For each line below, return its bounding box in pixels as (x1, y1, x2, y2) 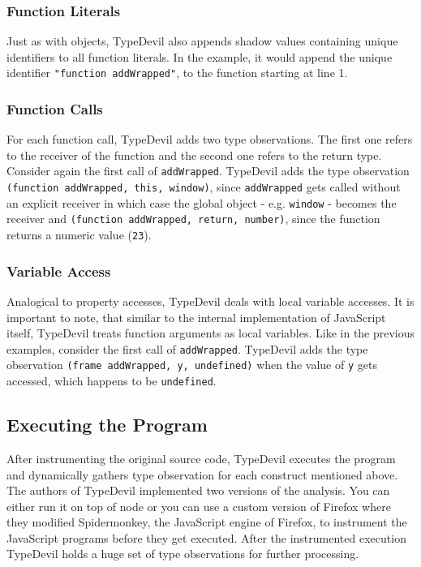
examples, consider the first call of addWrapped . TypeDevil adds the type (6, 340, 368, 357)
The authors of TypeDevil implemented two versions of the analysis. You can (6, 482, 390, 499)
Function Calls (6, 98, 103, 118)
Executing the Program (6, 412, 208, 437)
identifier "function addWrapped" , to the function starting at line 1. (6, 64, 348, 81)
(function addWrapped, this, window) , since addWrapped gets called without (6, 178, 401, 195)
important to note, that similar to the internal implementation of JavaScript (6, 308, 386, 325)
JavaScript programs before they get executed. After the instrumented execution (6, 529, 406, 546)
